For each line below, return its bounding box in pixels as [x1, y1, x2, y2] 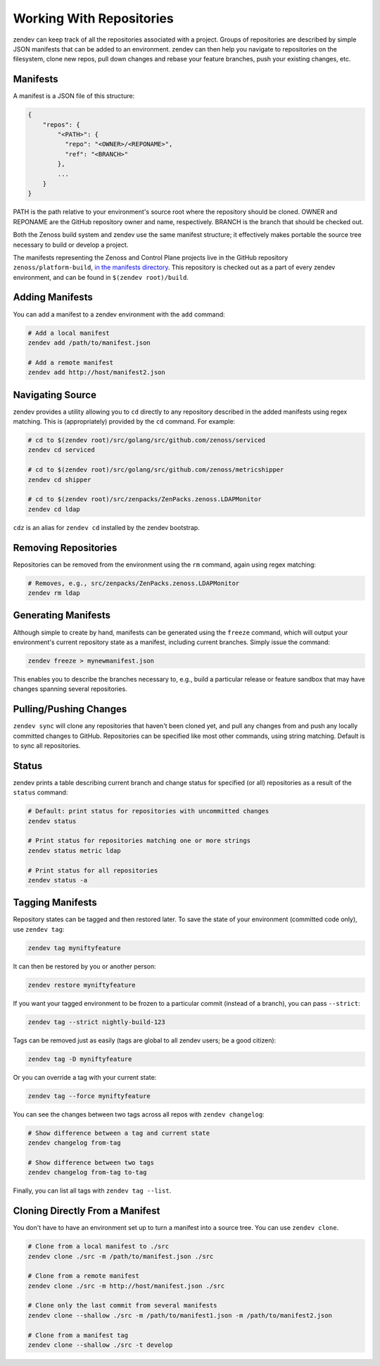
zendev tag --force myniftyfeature [27, 1092, 151, 1100]
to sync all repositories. [13, 741, 81, 750]
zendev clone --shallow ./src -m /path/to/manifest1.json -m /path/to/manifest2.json [27, 1311, 332, 1319]
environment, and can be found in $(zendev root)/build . [13, 273, 189, 281]
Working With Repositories [13, 11, 174, 26]
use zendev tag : [13, 925, 65, 933]
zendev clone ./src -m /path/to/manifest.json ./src [27, 1252, 214, 1260]
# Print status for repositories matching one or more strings [27, 837, 251, 845]
